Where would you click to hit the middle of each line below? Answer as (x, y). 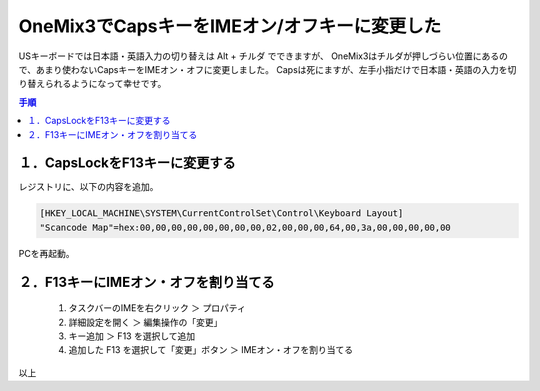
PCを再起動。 (46, 253)
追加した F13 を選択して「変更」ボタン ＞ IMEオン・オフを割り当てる (211, 350)
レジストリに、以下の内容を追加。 (88, 187)
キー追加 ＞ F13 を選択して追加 (131, 336)
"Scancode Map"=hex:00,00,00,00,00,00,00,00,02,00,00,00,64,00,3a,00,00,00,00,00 (245, 227)
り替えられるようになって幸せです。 (92, 84)
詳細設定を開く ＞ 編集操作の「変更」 (145, 322)
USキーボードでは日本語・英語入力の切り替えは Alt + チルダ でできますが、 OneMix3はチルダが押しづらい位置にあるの (263, 56)
